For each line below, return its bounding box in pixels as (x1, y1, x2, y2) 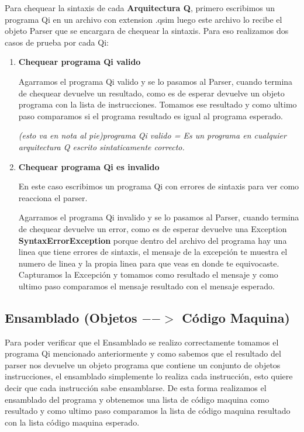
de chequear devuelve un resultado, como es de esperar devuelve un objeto (18, 87, 285, 99)
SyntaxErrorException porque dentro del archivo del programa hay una (18, 234, 287, 246)
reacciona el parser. (18, 191, 88, 203)
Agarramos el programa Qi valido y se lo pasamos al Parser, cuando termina (18, 75, 293, 87)
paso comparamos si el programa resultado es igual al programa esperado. (18, 109, 284, 122)
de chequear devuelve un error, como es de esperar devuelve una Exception (18, 222, 287, 234)
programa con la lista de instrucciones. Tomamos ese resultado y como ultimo (18, 98, 297, 110)
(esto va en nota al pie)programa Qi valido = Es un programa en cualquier (18, 129, 286, 141)
